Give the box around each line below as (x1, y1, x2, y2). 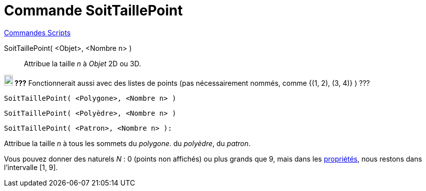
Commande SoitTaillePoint (4, 2, 183, 19)
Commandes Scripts (4, 28, 71, 37)
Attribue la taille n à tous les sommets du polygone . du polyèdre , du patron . (4, 139, 251, 148)
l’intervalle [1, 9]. (4, 163, 58, 172)
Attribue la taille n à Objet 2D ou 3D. (24, 59, 141, 68)
